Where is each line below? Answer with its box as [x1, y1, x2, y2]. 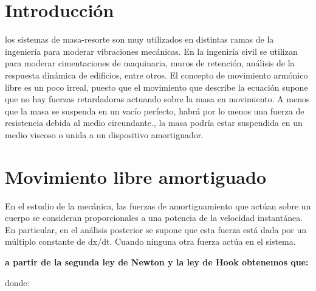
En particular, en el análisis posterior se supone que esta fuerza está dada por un [5, 223, 307, 236]
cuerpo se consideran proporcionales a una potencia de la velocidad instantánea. [5, 211, 303, 224]
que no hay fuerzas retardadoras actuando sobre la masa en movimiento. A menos [5, 93, 310, 105]
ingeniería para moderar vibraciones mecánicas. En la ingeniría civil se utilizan [5, 44, 298, 57]
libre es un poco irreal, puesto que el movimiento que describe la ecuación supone [5, 80, 308, 93]
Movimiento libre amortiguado [5, 164, 266, 189]
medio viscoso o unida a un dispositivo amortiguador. [5, 128, 204, 141]
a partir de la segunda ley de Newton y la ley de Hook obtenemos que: [5, 255, 309, 268]
